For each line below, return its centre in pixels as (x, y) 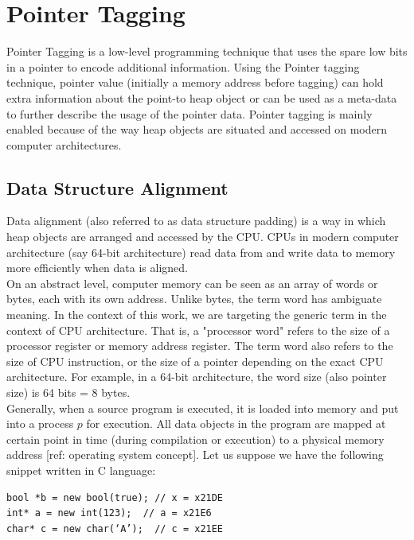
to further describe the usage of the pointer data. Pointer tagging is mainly (189, 113)
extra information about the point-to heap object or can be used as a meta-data (202, 97)
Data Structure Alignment (117, 187)
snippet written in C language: (81, 470)
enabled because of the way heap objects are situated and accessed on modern (197, 129)
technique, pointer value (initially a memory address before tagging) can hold (195, 82)
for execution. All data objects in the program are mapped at (236, 423)
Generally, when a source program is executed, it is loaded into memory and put (203, 408)
